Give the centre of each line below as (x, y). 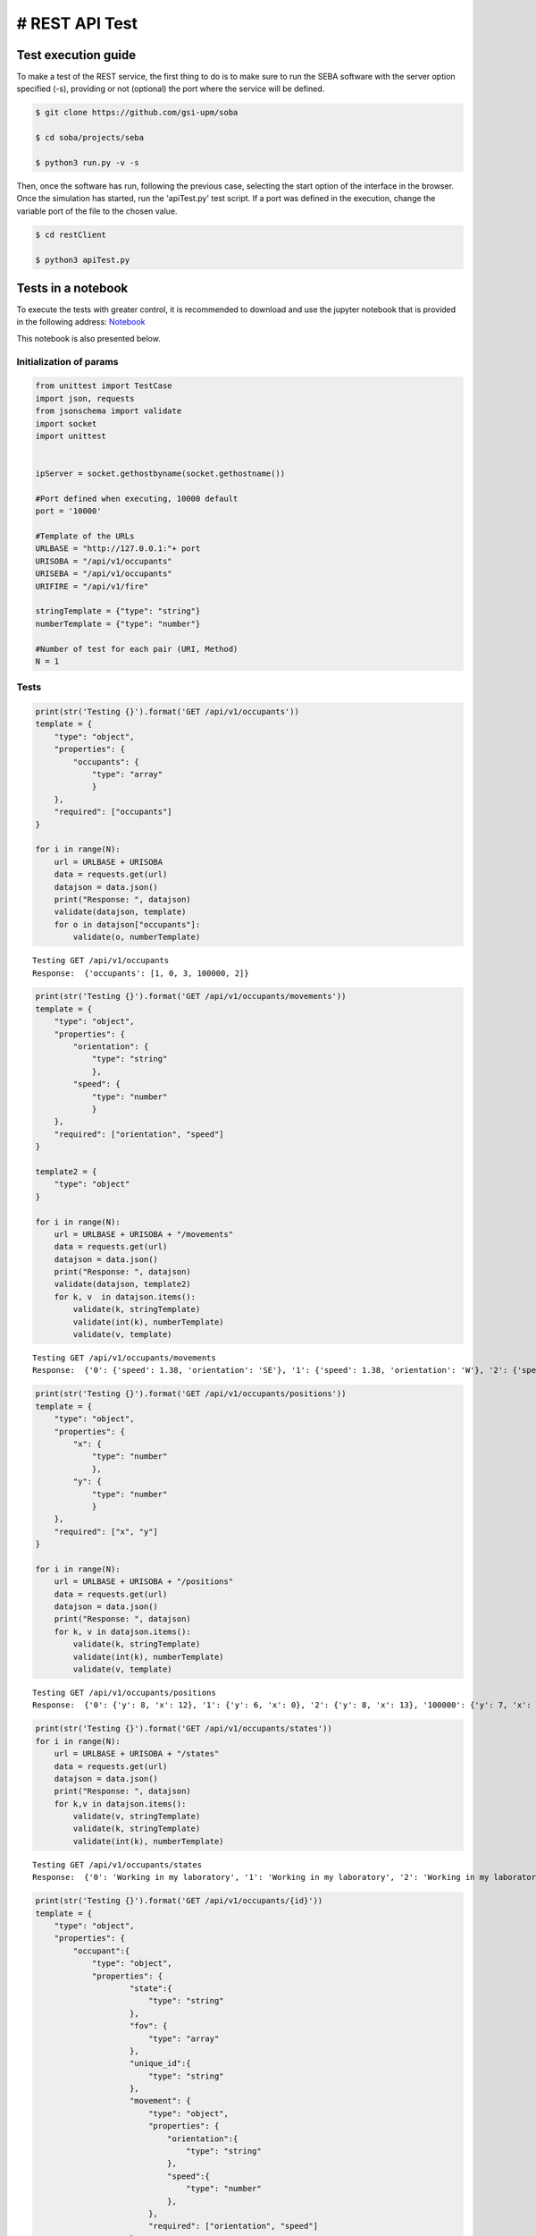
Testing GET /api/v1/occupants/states (117, 1864)
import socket (66, 423)
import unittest (71, 436)
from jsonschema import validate (109, 411)
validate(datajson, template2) (122, 1284)
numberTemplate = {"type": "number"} (118, 623)
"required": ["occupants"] (113, 812)
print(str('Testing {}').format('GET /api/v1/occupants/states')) (184, 1729)
